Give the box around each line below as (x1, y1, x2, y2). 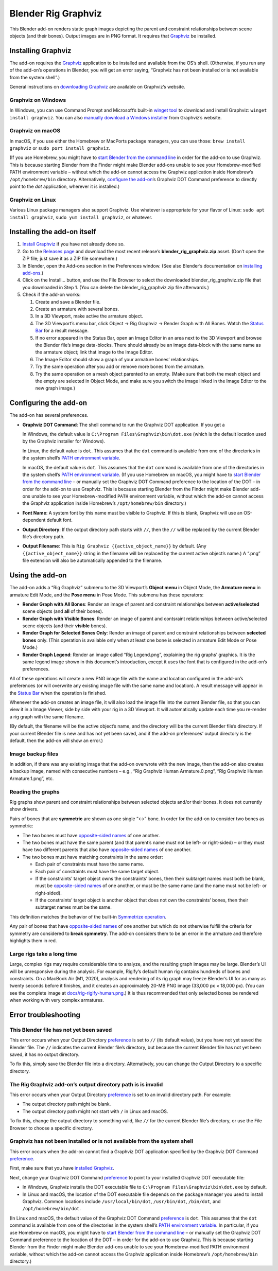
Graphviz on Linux (9, 196, 56, 203)
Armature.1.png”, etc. (9, 775, 54, 782)
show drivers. (9, 806, 39, 813)
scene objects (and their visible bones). (22, 623, 108, 629)
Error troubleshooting (9, 1010, 81, 1019)
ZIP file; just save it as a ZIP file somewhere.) (22, 255, 118, 262)
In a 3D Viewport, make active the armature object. (35, 313, 144, 319)
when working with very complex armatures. (9, 997, 104, 1003)
